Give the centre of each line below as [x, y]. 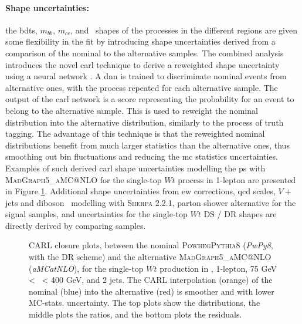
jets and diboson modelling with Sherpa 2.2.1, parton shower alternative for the [151, 202]
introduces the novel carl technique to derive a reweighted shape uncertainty [142, 64]
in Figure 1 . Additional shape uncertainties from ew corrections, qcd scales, [140, 191]
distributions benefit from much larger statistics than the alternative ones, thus [147, 145]
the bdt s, [21, 30]
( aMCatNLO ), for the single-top [86, 268]
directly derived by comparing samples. [76, 225]
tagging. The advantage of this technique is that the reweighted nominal [135, 134]
